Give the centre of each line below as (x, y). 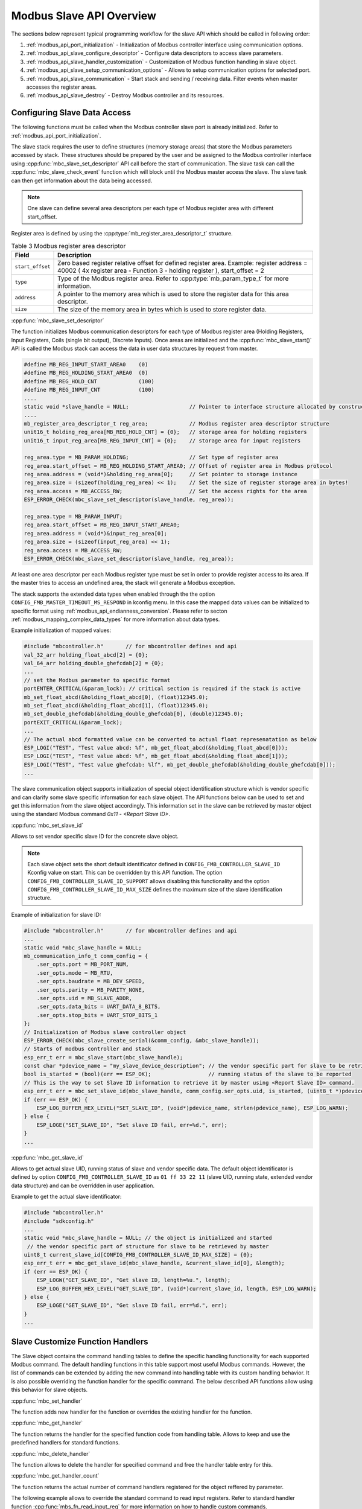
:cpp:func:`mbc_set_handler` (47, 1401)
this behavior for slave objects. (49, 1390)
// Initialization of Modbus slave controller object (105, 1032)
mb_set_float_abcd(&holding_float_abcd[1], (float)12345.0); (116, 706)
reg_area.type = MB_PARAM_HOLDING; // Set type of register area (151, 458)
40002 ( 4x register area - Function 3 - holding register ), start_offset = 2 (161, 270)
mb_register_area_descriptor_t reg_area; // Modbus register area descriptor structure (176, 423)
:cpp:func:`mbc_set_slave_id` (47, 825)
